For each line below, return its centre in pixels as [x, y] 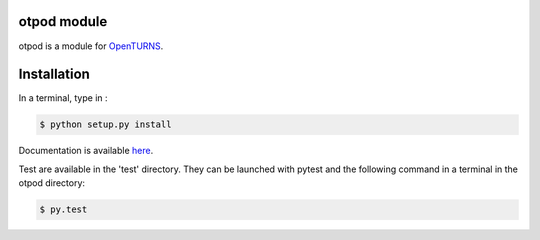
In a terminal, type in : [63, 98]
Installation [54, 74]
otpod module [63, 21]
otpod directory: [51, 183]
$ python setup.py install [105, 124]
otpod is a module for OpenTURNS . [91, 46]
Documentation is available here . [86, 151]
